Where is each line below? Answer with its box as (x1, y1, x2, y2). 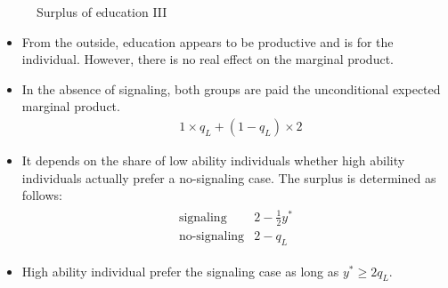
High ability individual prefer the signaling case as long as (21, 261, 339, 280)
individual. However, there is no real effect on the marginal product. (21, 50, 394, 68)
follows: (21, 186, 62, 204)
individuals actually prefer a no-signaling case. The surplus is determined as (21, 168, 436, 187)
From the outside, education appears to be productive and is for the (21, 32, 394, 51)
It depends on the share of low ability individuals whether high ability (21, 151, 405, 169)
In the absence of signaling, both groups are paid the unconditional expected (21, 79, 441, 98)
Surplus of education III (37, 3, 167, 20)
